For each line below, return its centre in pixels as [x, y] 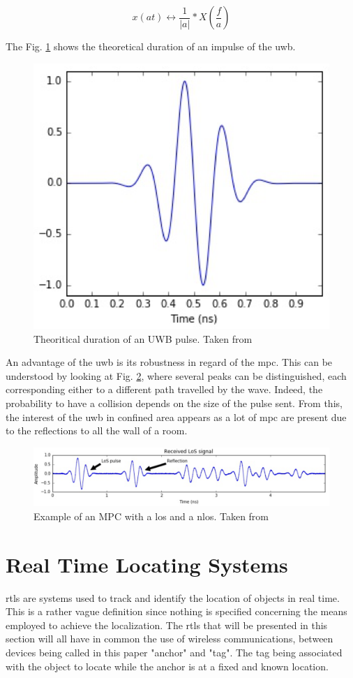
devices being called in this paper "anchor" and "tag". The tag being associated [174, 652]
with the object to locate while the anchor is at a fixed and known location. [167, 666]
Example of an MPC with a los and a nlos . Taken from [151, 516]
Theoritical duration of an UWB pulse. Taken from [143, 338]
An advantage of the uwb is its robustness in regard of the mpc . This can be [169, 362]
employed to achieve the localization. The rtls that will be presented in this [167, 625]
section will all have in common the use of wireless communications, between [170, 639]
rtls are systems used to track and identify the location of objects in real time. [173, 597]
